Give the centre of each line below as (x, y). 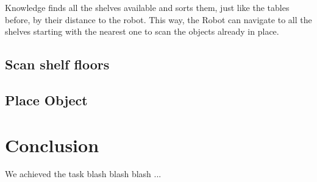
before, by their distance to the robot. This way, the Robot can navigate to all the (158, 19)
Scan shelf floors (57, 64)
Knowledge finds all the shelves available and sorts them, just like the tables (147, 7)
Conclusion (52, 145)
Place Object (46, 100)
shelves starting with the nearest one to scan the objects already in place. (142, 31)
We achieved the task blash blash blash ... (83, 174)
